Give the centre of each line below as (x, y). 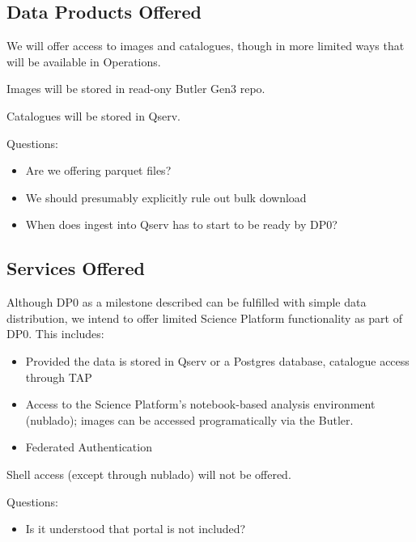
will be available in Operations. (84, 61)
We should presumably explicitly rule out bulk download (166, 197)
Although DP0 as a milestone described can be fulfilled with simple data (187, 302)
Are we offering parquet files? (98, 170)
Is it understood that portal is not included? (136, 529)
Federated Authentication (89, 447)
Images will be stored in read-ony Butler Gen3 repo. (136, 89)
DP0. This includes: (55, 334)
